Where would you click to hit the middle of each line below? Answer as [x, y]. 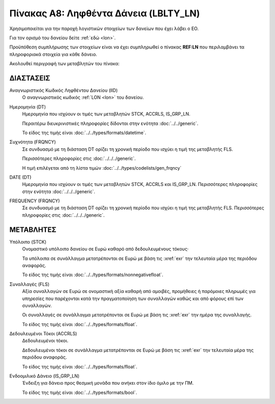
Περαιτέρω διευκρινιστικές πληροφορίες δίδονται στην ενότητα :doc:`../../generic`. [110, 123]
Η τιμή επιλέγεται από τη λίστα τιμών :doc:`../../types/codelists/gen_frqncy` [102, 168]
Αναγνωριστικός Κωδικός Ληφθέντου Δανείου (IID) [64, 90]
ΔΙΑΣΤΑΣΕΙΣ [30, 78]
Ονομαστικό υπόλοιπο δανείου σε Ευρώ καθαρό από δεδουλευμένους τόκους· [105, 249]
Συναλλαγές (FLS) [30, 284]
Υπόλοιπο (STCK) [28, 241]
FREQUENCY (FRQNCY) [35, 201]
